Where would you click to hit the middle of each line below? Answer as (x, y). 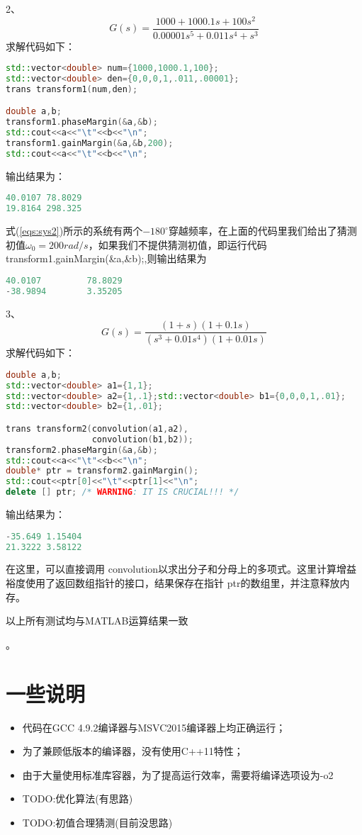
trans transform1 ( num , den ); (72, 89)
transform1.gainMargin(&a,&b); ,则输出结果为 (106, 258)
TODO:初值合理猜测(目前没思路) (97, 822)
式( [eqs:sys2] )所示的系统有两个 (74, 231)
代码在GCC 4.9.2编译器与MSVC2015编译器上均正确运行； (154, 727)
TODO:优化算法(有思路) (78, 798)
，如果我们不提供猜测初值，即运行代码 (177, 244)
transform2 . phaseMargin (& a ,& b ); (82, 450)
